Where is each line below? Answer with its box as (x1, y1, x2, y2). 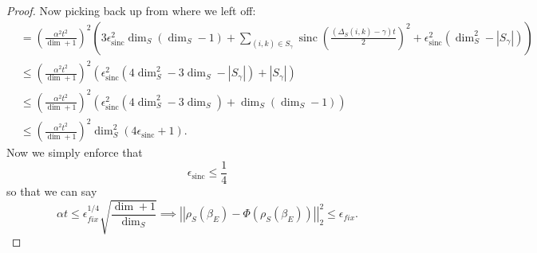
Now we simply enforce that (6, 144, 143, 161)
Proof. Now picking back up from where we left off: (6, 2, 256, 18)
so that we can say (6, 182, 97, 199)
